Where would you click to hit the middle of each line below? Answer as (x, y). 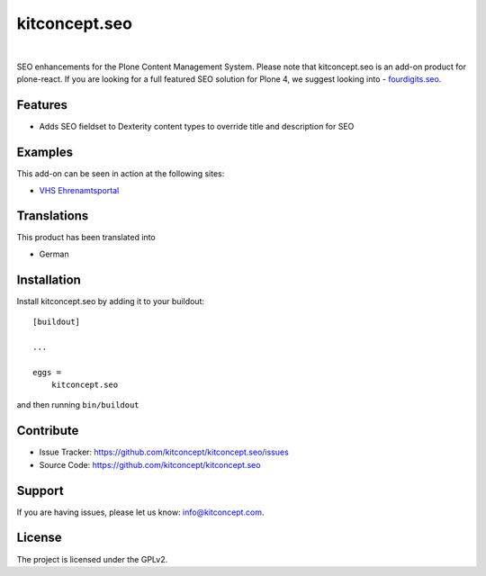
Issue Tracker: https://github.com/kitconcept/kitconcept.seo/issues (164, 452)
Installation (49, 279)
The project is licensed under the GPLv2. (92, 559)
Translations (53, 216)
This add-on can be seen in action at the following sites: (121, 174)
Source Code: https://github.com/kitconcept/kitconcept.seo (150, 464)
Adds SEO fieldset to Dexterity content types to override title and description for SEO (197, 127)
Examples (45, 153)
